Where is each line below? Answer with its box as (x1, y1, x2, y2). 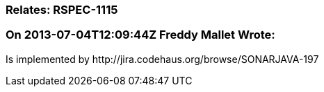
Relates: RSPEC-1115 (6, 3, 118, 17)
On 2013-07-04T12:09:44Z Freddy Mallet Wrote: (6, 28, 275, 42)
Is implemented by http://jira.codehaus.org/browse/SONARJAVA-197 (6, 53, 319, 65)
